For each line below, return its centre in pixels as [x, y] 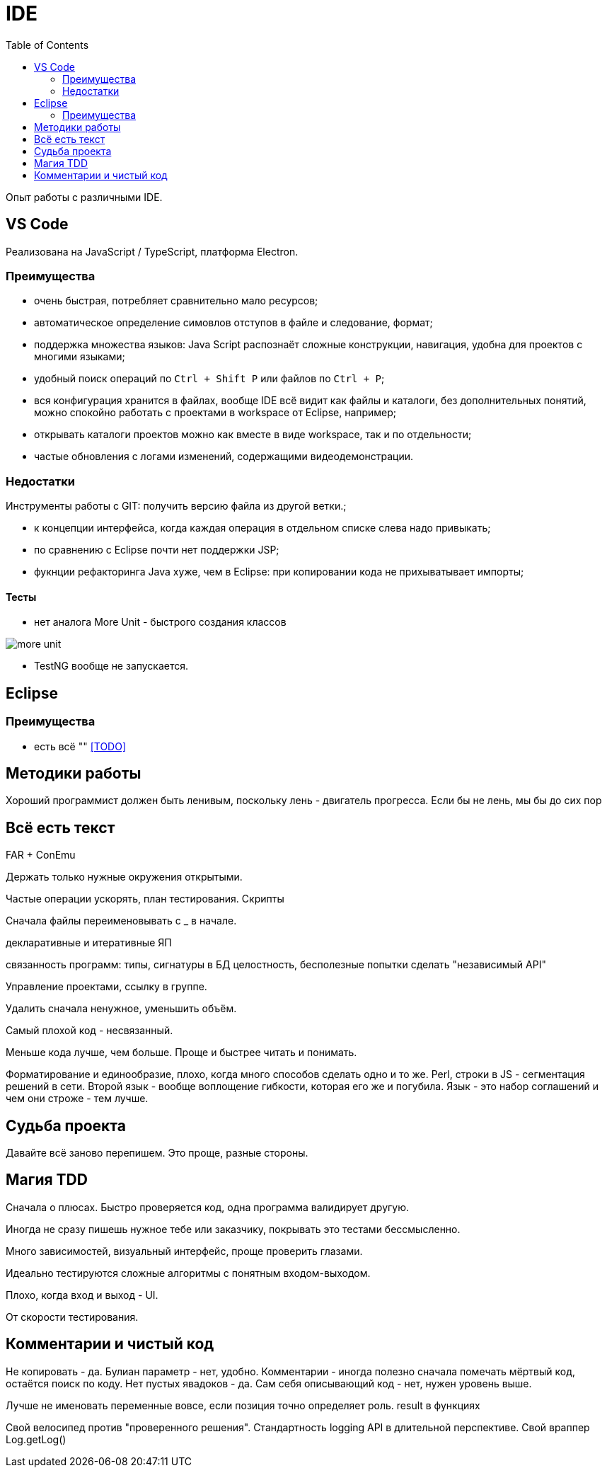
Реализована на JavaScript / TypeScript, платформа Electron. [152, 251]
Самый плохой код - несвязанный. [89, 1031]
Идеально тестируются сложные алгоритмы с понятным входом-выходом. [188, 1273]
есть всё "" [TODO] [80, 746]
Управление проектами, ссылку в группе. [106, 987]
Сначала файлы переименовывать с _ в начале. [121, 921]
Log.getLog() [36, 1439]
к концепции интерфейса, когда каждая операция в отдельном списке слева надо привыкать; [262, 528]
